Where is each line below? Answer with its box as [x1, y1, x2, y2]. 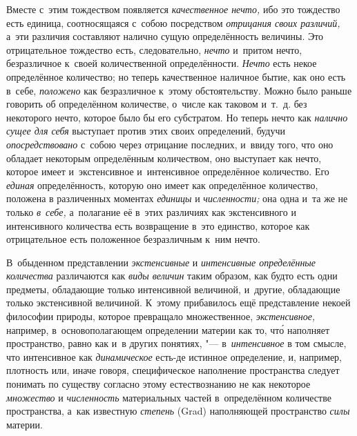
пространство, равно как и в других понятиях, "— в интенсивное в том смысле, [6, 336, 347, 350]
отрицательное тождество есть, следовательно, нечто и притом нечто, [6, 42, 302, 57]
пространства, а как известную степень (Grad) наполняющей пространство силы [6, 404, 350, 418]
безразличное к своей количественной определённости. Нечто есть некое [6, 56, 317, 70]
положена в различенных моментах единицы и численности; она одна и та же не [6, 191, 348, 206]
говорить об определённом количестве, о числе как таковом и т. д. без [6, 97, 307, 111]
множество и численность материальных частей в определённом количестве [6, 390, 331, 404]
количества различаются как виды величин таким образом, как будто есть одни [6, 268, 338, 283]
